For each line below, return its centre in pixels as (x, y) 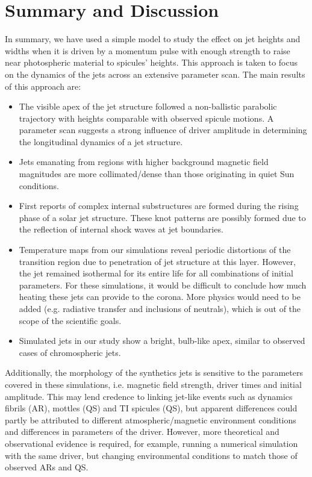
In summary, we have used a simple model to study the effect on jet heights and (153, 39)
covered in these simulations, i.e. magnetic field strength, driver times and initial (153, 384)
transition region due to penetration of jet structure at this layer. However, (157, 261)
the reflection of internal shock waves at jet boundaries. (121, 229)
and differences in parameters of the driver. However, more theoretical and (142, 432)
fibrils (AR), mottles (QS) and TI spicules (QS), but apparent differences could (151, 408)
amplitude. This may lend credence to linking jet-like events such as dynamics (149, 396)
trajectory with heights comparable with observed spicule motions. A (146, 118)
